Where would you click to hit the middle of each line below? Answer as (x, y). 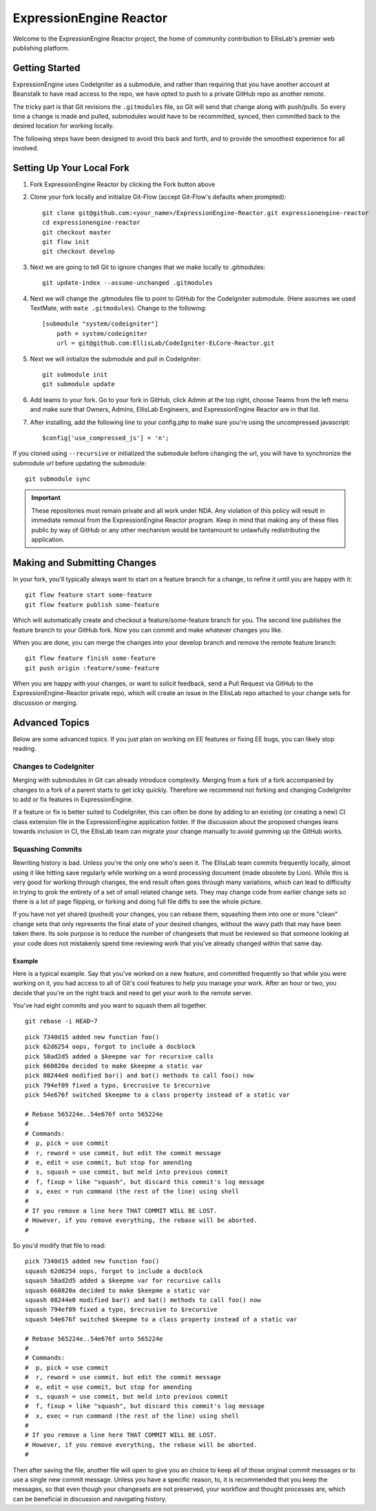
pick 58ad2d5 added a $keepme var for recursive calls (119, 1056)
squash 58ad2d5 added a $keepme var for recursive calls (123, 1281)
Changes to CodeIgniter (53, 766)
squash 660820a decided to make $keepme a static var (117, 1290)
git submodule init (75, 374)
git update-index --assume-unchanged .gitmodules (128, 283)
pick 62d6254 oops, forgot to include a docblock (111, 1047)
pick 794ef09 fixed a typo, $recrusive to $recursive (117, 1085)
